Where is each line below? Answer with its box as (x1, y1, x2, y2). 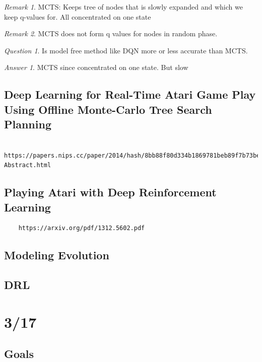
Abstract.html (4, 162, 51, 169)
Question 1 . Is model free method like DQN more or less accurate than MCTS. (4, 45, 248, 55)
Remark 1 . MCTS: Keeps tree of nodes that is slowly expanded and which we (4, 2, 243, 12)
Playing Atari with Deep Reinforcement (4, 184, 217, 200)
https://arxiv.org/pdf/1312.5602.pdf (18, 225, 145, 232)
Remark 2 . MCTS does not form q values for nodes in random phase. (4, 28, 218, 39)
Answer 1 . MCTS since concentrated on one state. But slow (4, 62, 188, 73)
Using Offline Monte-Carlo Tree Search (4, 101, 212, 117)
